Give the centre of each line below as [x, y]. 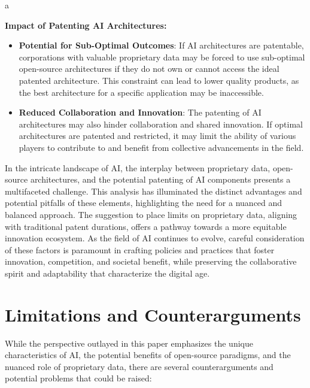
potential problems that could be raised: [78, 378]
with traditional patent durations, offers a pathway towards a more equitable [146, 226]
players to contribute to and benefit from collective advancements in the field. [161, 147]
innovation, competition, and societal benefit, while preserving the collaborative [151, 261]
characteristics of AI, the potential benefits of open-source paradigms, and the [148, 355]
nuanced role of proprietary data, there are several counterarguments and [139, 366]
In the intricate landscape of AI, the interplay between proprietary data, [138, 167]
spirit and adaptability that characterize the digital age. [107, 273]
